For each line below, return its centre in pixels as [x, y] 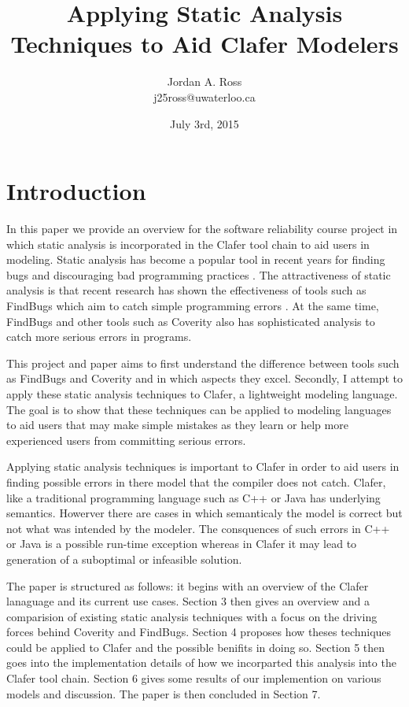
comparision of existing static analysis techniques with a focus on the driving [192, 616]
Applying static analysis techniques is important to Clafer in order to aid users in [203, 466]
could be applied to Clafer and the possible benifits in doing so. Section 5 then [196, 647]
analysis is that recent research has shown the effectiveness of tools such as [186, 290]
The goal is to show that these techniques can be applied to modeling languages [199, 409]
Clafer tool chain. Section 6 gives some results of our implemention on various [194, 678]
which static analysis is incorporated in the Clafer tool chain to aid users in [188, 244]
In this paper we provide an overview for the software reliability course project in [202, 229]
